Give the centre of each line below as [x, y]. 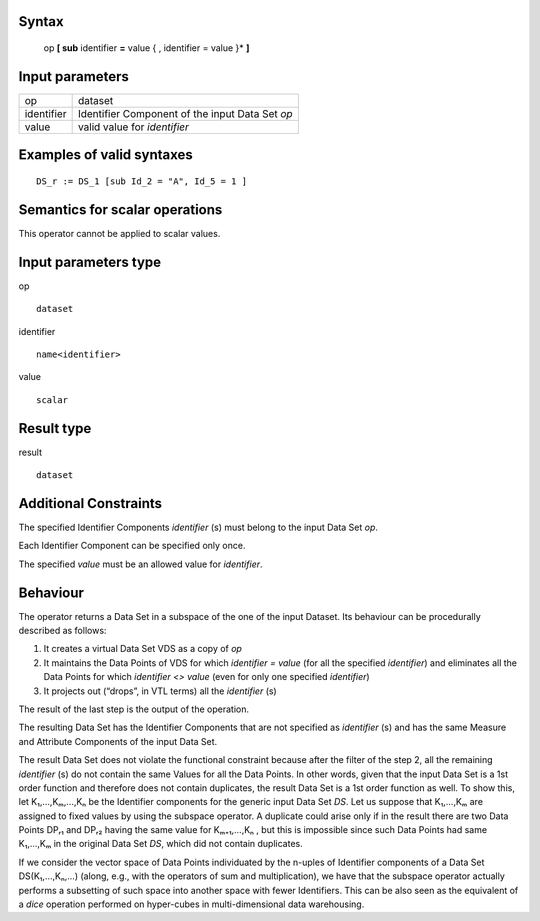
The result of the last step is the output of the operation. [134, 709]
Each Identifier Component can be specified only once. [132, 546]
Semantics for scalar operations [120, 209]
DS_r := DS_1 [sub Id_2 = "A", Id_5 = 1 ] [142, 181]
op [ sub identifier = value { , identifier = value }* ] [146, 48]
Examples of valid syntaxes [106, 155]
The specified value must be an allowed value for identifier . [141, 564]
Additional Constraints [90, 503]
